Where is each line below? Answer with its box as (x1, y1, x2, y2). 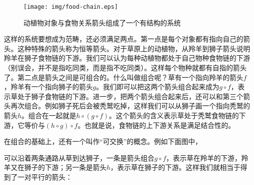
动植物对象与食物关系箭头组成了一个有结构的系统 (23, 17, 181, 27)
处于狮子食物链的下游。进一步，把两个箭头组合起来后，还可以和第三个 (17, 91, 243, 101)
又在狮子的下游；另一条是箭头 (10, 162, 106, 172)
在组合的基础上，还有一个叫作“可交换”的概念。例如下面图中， (4, 136, 202, 146)
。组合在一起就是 (21, 110, 77, 120)
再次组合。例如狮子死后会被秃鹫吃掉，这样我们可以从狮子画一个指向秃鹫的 (10, 101, 250, 111)
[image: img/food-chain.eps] (23, 3, 118, 10)
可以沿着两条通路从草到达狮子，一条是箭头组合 (4, 152, 154, 163)
